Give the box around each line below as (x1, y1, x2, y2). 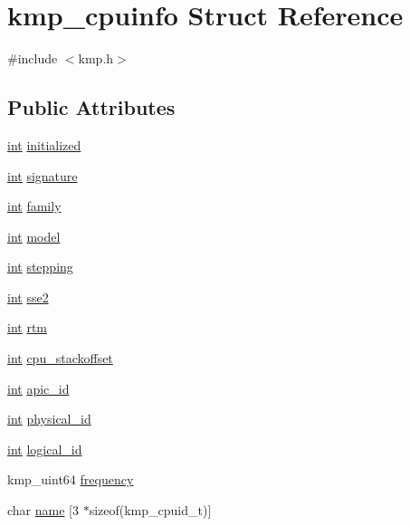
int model (7, 226, 61, 245)
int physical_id (7, 409, 91, 428)
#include (7, 49, 58, 68)
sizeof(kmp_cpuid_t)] (89, 501, 212, 520)
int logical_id (7, 439, 82, 458)
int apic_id (7, 378, 70, 397)
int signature (7, 166, 78, 185)
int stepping (7, 257, 73, 276)
